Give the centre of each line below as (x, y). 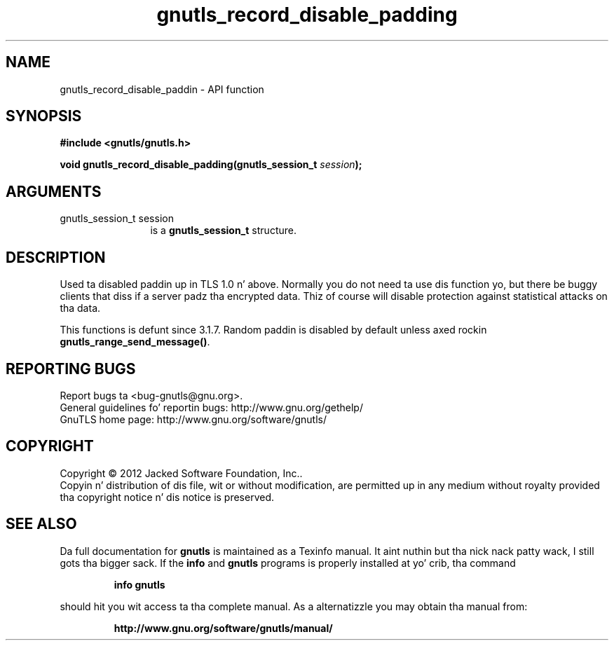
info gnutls (139, 584)
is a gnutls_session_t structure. (223, 231)
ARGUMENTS (54, 191)
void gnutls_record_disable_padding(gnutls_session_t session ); (211, 165)
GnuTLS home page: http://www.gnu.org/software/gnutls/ (193, 419)
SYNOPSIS (44, 116)
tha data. (80, 308)
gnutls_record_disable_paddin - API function (162, 89)
